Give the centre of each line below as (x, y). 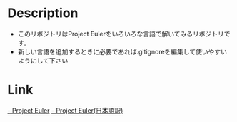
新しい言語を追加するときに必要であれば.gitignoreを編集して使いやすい (122, 51)
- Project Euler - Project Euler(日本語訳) (65, 110)
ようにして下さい (43, 60)
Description (43, 13)
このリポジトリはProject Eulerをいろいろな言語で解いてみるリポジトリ (121, 34)
